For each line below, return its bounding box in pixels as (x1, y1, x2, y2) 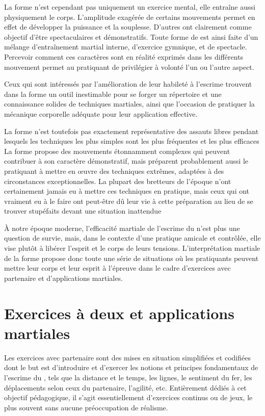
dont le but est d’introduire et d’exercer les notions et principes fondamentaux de (4, 362, 258, 373)
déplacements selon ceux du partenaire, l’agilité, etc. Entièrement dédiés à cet (4, 382, 247, 393)
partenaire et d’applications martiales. (4, 272, 123, 283)
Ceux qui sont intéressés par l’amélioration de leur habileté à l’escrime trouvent (4, 79, 252, 89)
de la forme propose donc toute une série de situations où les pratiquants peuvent (4, 252, 259, 263)
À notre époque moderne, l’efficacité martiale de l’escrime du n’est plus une (4, 222, 240, 233)
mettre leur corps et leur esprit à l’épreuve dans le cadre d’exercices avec (4, 263, 231, 273)
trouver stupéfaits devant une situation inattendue (4, 205, 162, 216)
